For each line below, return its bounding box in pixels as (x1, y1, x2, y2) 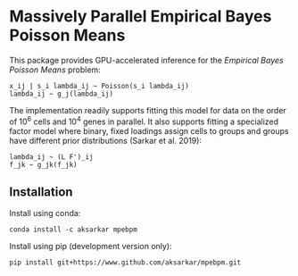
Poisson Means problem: (9, 64, 101, 75)
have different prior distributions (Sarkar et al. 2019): (9, 135, 203, 146)
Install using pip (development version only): (9, 241, 172, 252)
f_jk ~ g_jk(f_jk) (9, 160, 78, 169)
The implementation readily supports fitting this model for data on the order (9, 105, 287, 115)
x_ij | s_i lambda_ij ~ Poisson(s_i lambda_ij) (9, 81, 190, 90)
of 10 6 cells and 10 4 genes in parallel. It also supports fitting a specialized (9, 114, 279, 127)
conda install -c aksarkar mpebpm (9, 225, 138, 234)
